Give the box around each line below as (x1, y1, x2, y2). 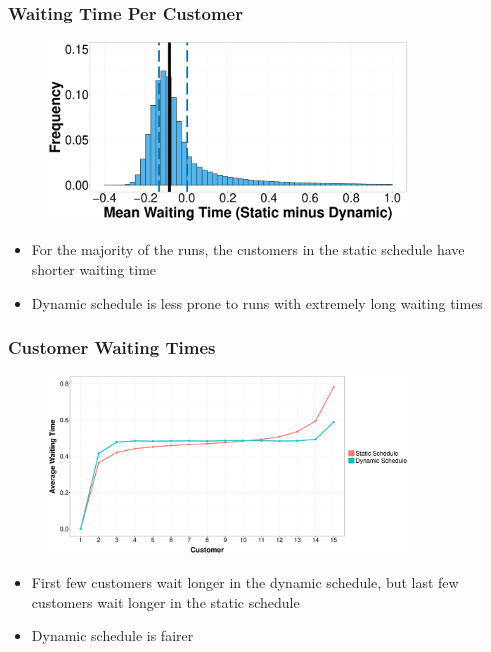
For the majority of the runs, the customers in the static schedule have (31, 239, 465, 260)
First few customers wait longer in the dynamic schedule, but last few (31, 572, 459, 593)
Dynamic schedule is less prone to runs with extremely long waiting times (31, 292, 483, 313)
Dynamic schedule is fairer (31, 625, 194, 646)
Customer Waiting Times (8, 335, 216, 360)
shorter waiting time (31, 258, 157, 279)
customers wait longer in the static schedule (31, 591, 300, 612)
